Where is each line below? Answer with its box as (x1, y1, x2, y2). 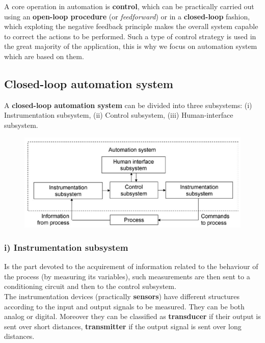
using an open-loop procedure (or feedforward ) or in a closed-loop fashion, (4, 11, 250, 21)
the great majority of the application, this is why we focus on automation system (4, 41, 257, 51)
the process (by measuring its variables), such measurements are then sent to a (4, 271, 250, 281)
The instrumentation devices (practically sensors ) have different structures (4, 291, 240, 301)
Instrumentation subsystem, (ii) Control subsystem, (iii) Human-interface (4, 110, 233, 120)
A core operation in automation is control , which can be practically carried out (4, 1, 254, 11)
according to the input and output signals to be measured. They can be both (4, 301, 245, 311)
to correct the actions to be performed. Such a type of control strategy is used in (4, 31, 256, 41)
